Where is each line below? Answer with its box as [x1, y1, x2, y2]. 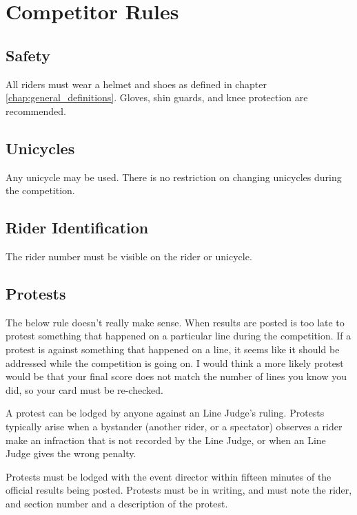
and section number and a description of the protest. [6, 496, 228, 510]
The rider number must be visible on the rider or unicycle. [6, 249, 252, 263]
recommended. [6, 103, 66, 118]
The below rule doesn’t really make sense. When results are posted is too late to [6, 315, 345, 329]
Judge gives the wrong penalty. [6, 446, 136, 461]
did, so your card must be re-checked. [6, 382, 163, 397]
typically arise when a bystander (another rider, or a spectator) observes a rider [6, 419, 343, 433]
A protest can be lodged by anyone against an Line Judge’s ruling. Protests [6, 406, 325, 420]
